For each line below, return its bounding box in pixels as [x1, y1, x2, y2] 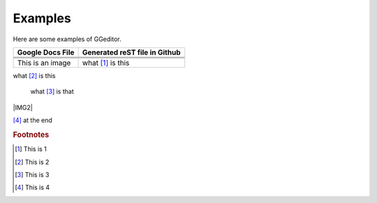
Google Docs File [17, 47, 75, 57]
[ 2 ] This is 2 [15, 158, 50, 166]
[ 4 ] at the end [13, 116, 52, 125]
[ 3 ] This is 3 [15, 170, 50, 179]
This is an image [17, 58, 71, 68]
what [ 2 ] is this [13, 71, 56, 80]
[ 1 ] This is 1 [15, 145, 47, 153]
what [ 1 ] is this [82, 58, 130, 68]
